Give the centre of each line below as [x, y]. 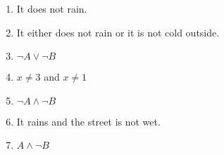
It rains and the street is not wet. [88, 121]
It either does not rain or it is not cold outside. [118, 32]
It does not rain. [52, 8]
